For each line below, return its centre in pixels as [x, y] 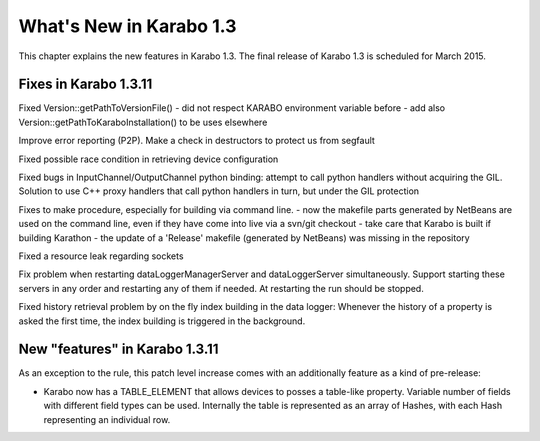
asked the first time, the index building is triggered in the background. [162, 321]
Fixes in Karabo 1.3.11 [85, 84]
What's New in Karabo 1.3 [127, 26]
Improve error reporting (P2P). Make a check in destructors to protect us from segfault [196, 141]
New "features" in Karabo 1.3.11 [118, 349]
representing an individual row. [107, 419]
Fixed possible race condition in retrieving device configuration [148, 159]
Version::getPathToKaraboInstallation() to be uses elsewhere [143, 122]
